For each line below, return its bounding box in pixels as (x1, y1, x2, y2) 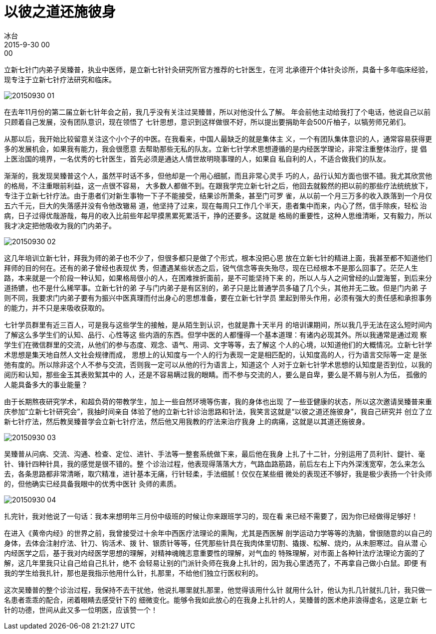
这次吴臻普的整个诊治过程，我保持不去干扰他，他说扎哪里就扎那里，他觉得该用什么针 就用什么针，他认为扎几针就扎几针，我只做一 (4, 585, 432, 594)
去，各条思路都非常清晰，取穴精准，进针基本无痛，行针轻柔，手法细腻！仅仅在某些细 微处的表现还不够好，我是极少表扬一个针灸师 (4, 469, 432, 478)
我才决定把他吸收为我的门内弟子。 (4, 221, 116, 230)
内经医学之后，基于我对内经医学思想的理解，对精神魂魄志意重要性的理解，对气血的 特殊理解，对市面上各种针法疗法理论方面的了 (4, 548, 425, 557)
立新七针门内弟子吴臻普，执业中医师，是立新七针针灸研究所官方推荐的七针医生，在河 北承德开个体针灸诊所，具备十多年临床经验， (4, 65, 432, 74)
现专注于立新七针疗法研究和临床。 (4, 75, 116, 84)
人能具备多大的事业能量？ (4, 380, 88, 389)
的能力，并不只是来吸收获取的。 (4, 303, 109, 312)
